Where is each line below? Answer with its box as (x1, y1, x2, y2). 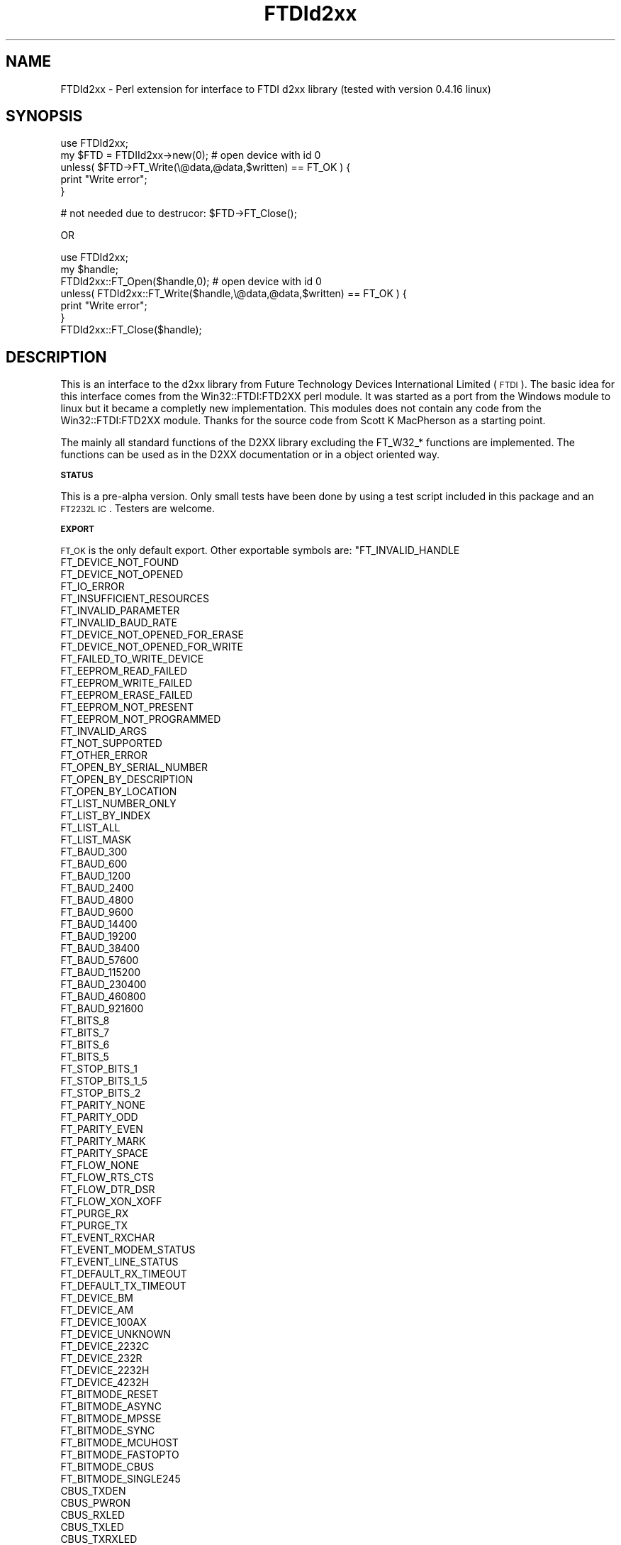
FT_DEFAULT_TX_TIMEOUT (60, 1280, 186, 1292)
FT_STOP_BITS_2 (60, 1087, 141, 1100)
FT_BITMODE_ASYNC (60, 1400, 162, 1413)
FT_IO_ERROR (60, 580, 125, 593)
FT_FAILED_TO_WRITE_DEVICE (60, 653, 204, 665)
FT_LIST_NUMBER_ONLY (60, 797, 177, 810)
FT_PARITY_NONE (60, 1099, 145, 1112)
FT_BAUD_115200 (60, 966, 141, 979)
